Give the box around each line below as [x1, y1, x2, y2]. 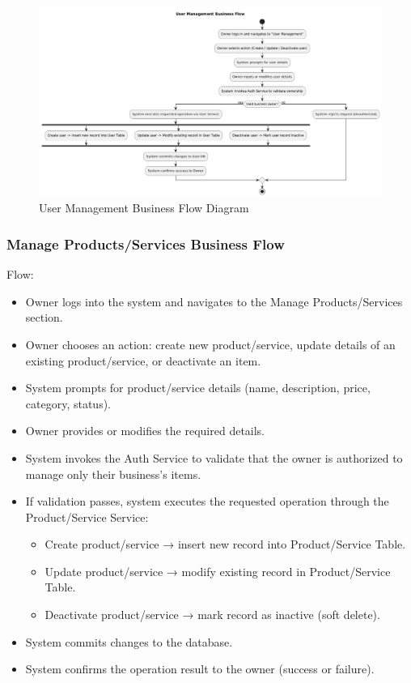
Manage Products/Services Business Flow [6, 233, 285, 254]
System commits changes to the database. [25, 633, 233, 650]
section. [25, 309, 63, 326]
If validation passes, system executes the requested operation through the [25, 493, 389, 510]
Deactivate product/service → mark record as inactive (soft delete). [44, 606, 380, 623]
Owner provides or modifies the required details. [25, 422, 265, 439]
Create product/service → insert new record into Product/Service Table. [44, 536, 406, 553]
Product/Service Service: [25, 508, 149, 525]
